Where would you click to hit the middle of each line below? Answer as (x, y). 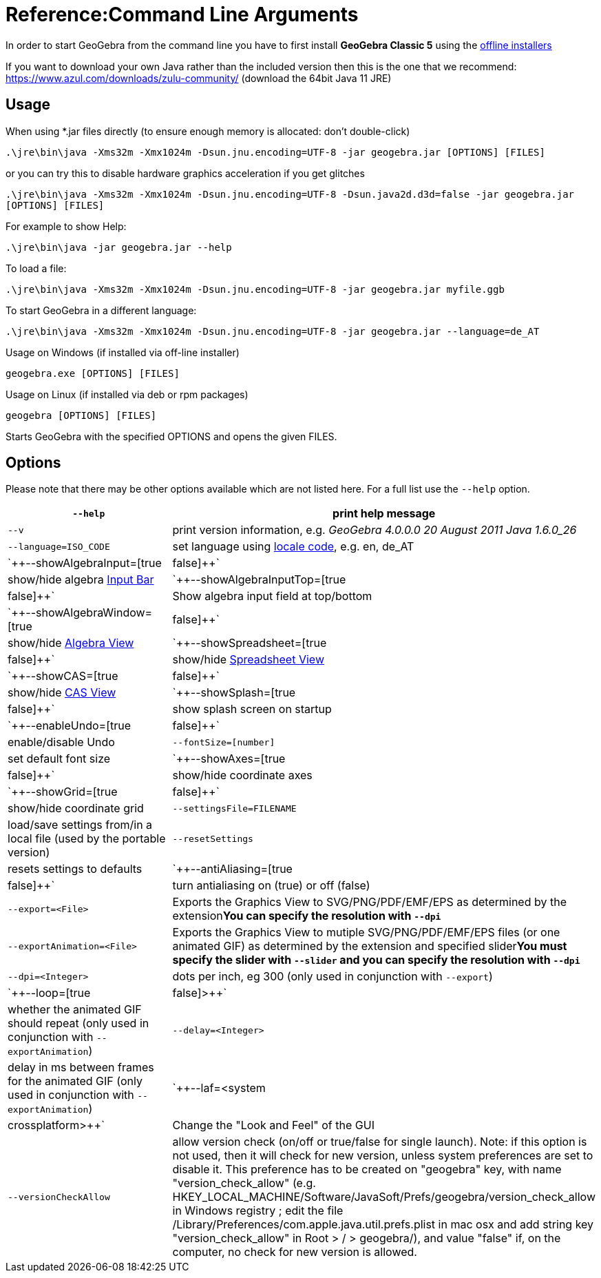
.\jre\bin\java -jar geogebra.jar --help (119, 247)
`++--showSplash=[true (234, 693)
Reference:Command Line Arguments (182, 14)
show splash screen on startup (252, 709)
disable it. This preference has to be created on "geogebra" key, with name (367, 1169)
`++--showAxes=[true (229, 759)
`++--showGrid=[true (63, 792)
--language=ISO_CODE (59, 546)
